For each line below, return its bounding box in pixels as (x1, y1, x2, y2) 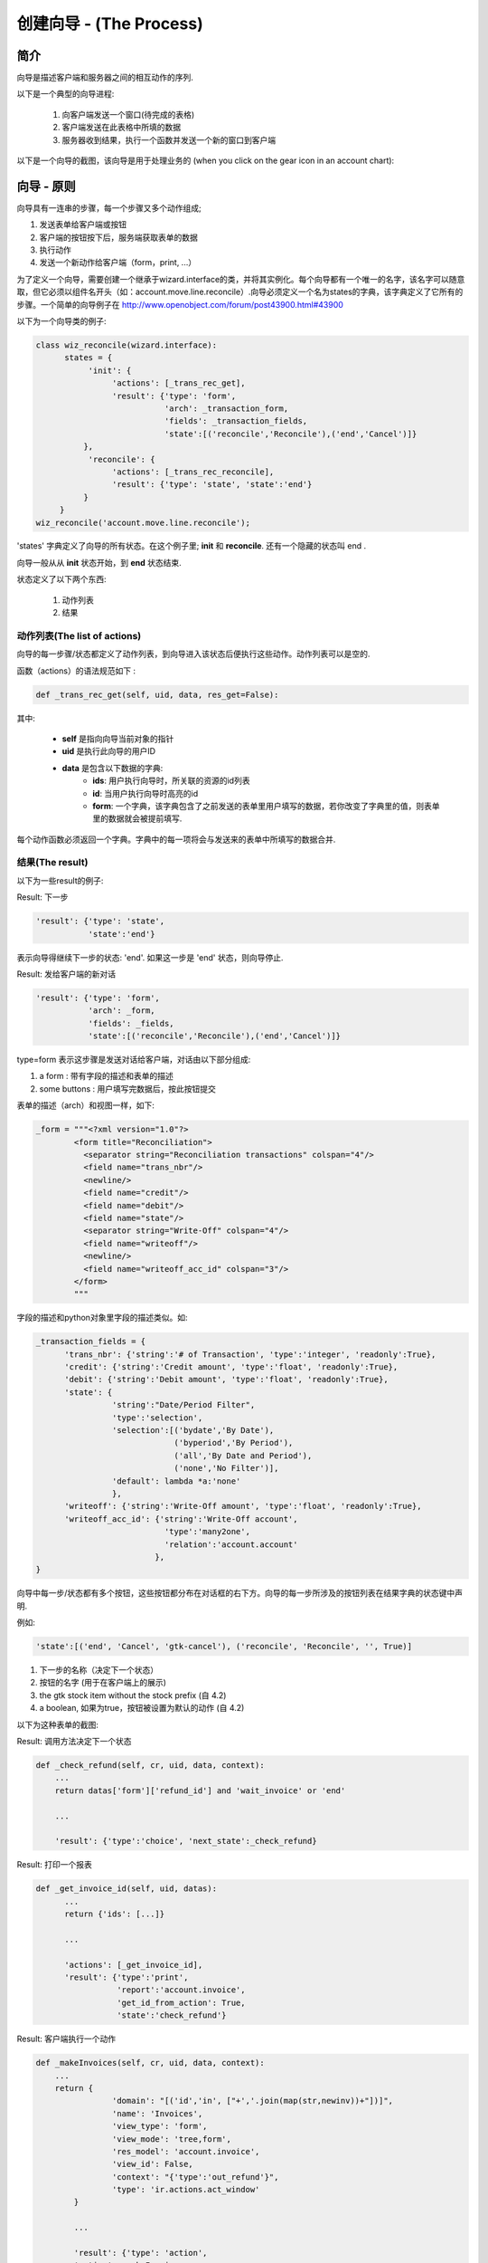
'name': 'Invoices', (111, 2108, 203, 2118)
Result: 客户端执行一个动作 (16, 2033, 117, 2045)
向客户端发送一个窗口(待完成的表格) (61, 109, 195, 119)
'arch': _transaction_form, (164, 403, 289, 414)
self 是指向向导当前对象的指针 (61, 733, 174, 744)
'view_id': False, (111, 2159, 193, 2170)
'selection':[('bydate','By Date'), (111, 1426, 275, 1436)
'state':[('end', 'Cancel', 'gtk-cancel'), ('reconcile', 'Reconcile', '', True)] (35, 1641, 413, 1652)
